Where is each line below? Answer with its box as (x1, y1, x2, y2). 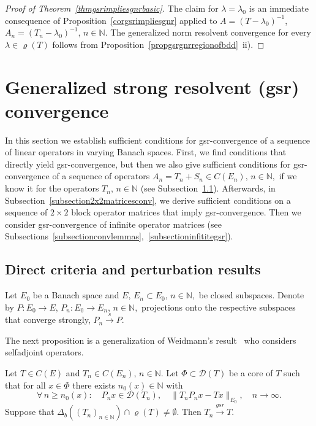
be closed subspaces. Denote (198, 289, 304, 301)
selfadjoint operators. (5, 346, 84, 358)
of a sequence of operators (52, 169, 150, 182)
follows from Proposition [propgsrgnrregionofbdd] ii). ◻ (52, 37, 265, 50)
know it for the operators (5, 182, 99, 195)
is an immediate (249, 2, 309, 14)
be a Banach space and (32, 289, 119, 301)
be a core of (228, 366, 273, 379)
